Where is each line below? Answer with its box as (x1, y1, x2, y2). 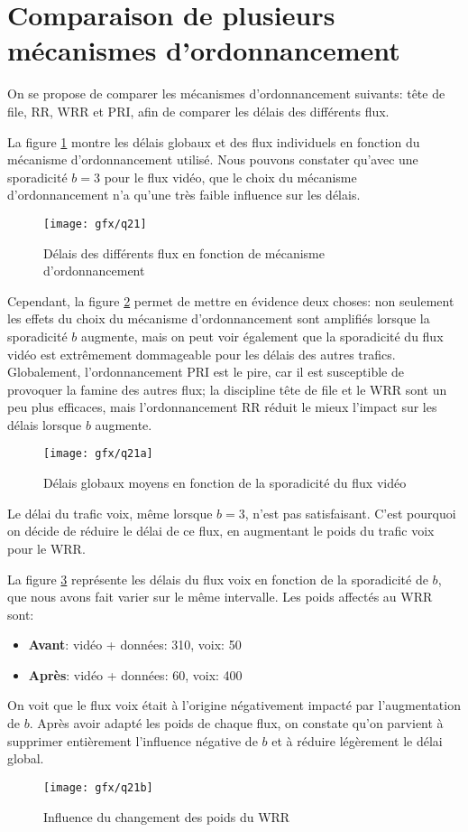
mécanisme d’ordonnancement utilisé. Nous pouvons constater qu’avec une (7, 150, 418, 169)
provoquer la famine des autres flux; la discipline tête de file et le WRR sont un (7, 379, 447, 398)
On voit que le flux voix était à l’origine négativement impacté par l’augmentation (7, 696, 461, 715)
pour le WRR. (7, 538, 86, 557)
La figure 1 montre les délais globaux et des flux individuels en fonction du (7, 132, 420, 151)
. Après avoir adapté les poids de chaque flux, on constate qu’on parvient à (29, 714, 444, 733)
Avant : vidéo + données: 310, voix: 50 (28, 635, 242, 654)
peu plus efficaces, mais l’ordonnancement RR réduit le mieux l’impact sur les (7, 397, 437, 416)
